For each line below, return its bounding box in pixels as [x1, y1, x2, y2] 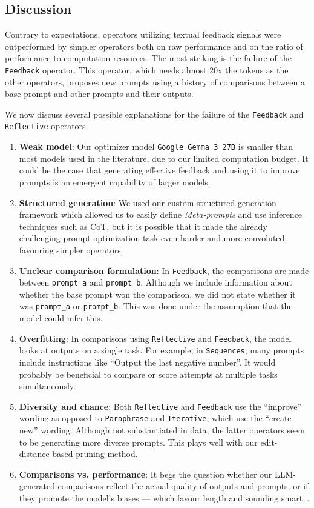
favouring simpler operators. [19, 243, 123, 256]
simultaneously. [19, 379, 76, 392]
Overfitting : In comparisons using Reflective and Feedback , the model [19, 332, 292, 344]
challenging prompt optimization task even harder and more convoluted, [19, 232, 287, 244]
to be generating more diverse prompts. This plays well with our [19, 435, 258, 448]
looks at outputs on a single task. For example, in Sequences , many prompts [19, 344, 304, 356]
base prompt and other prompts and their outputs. [5, 87, 194, 100]
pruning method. [76, 447, 138, 460]
